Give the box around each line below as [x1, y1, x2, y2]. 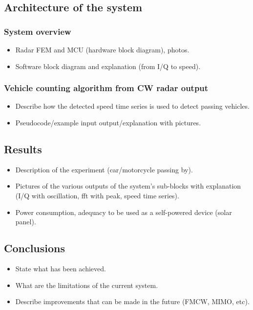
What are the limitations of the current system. [15, 280, 158, 290]
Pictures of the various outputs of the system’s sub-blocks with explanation [15, 181, 241, 191]
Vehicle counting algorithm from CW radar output [4, 82, 209, 94]
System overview [4, 25, 71, 37]
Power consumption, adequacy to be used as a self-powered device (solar [15, 207, 232, 217]
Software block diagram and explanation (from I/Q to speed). [15, 61, 201, 71]
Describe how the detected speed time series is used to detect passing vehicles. [15, 101, 250, 111]
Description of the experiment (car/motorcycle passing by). [15, 164, 193, 174]
